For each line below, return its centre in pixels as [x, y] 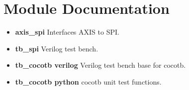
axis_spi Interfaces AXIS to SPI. [67, 32]
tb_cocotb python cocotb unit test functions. [88, 81]
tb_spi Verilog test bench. [57, 48]
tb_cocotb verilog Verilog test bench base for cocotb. [100, 65]
